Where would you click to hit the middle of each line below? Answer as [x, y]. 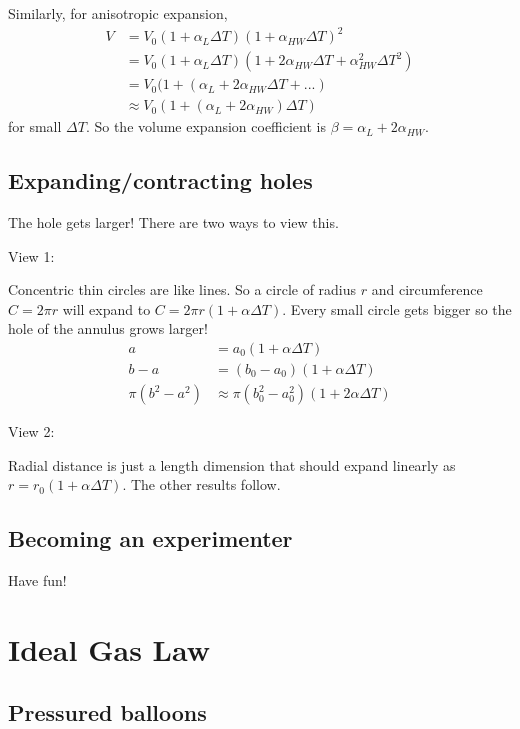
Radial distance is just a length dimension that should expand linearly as [232, 464]
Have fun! [37, 580]
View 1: [31, 255]
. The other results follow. [201, 484]
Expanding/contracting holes [160, 180]
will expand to [106, 308]
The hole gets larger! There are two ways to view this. [173, 222]
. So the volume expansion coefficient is [205, 126]
